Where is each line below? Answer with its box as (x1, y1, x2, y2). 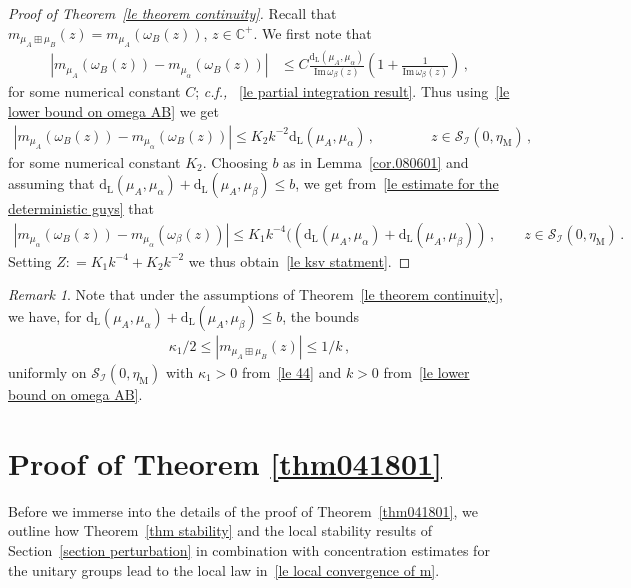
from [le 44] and (241, 362, 342, 382)
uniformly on (8, 362, 87, 382)
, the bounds (282, 305, 360, 326)
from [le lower (383, 362, 470, 382)
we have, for (8, 305, 82, 326)
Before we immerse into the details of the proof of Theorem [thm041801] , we (8, 500, 478, 521)
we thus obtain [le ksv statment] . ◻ (188, 250, 411, 271)
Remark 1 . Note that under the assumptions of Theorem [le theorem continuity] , (8, 284, 503, 305)
